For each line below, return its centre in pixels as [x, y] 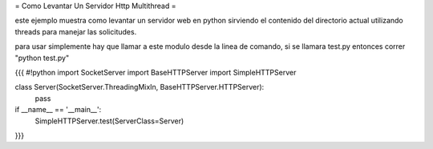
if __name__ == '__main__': [58, 110]
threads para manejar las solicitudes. [76, 31]
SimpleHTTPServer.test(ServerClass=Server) [109, 121]
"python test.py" [42, 58]
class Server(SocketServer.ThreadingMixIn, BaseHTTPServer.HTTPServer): [140, 87]
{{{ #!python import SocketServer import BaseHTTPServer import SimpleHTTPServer [156, 72]
